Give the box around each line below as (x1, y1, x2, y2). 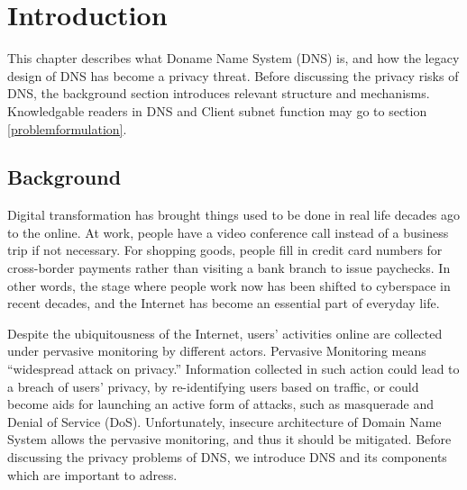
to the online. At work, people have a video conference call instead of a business (7, 222, 449, 241)
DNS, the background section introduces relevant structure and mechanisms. (7, 84, 430, 103)
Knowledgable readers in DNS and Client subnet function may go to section (7, 101, 427, 120)
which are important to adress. (7, 465, 178, 484)
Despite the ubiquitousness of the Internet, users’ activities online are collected (7, 323, 443, 342)
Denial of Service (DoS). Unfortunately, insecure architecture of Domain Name (7, 412, 442, 431)
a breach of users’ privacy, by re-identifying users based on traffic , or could (7, 377, 419, 395)
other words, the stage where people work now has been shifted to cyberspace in (7, 276, 451, 295)
